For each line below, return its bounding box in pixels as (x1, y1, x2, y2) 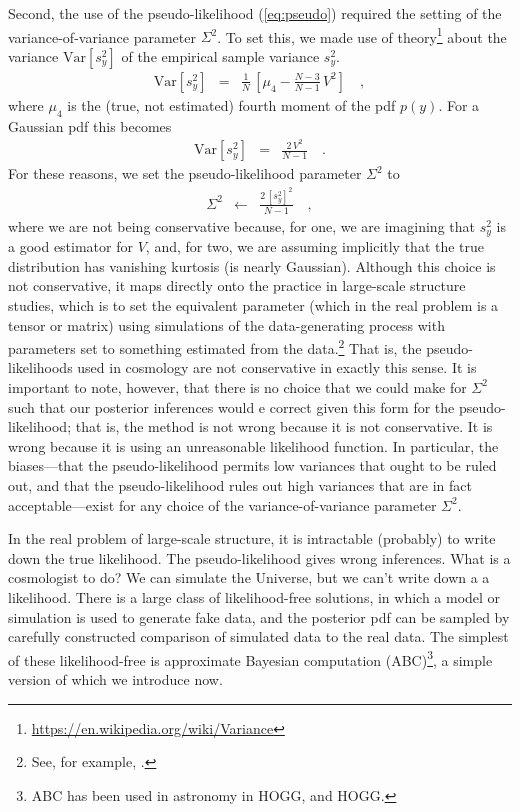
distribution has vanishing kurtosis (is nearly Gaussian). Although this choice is (8, 255, 496, 276)
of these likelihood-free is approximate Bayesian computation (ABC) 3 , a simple (8, 646, 493, 670)
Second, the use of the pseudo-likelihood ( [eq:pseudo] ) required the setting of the (8, 3, 502, 23)
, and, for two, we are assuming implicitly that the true (145, 236, 485, 257)
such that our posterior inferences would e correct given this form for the (8, 396, 455, 417)
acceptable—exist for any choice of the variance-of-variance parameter (8, 494, 437, 515)
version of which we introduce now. (8, 668, 223, 689)
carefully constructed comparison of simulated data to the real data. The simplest (8, 626, 509, 647)
